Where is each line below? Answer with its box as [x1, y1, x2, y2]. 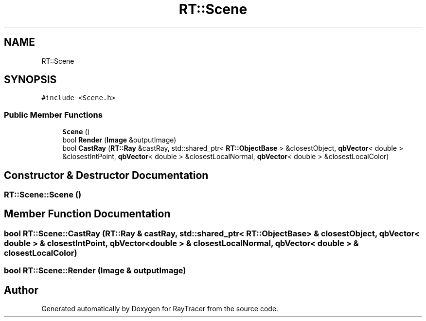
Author [4, 284, 38, 296]
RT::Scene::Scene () [4, 190, 82, 200]
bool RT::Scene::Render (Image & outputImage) [4, 266, 186, 276]
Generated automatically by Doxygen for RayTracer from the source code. [41, 304, 279, 313]
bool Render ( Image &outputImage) [62, 136, 177, 144]
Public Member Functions [4, 109, 103, 120]
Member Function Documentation [4, 208, 171, 220]
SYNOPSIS [4, 73, 57, 86]
